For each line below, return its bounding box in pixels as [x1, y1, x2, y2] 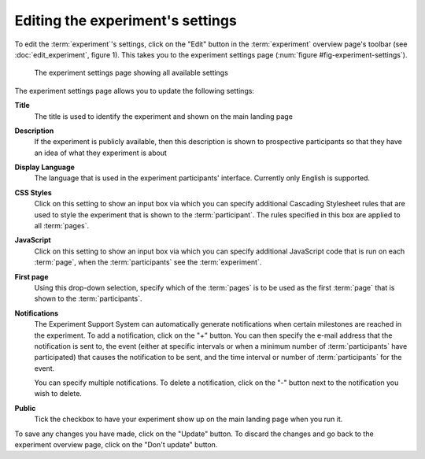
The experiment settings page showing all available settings [34, 68, 228, 78]
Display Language [14, 162, 75, 172]
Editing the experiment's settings [14, 12, 238, 29]
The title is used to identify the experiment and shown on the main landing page [34, 111, 293, 121]
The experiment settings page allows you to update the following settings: [14, 86, 255, 95]
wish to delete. [34, 389, 83, 398]
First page [14, 272, 49, 281]
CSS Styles [14, 187, 53, 197]
